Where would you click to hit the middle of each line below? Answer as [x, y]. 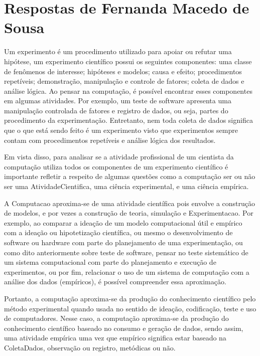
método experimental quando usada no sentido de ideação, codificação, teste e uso [130, 308]
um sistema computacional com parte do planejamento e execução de [110, 262]
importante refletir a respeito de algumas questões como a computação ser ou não [130, 176]
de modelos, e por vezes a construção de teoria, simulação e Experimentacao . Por [129, 213]
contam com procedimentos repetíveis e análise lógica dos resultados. [110, 140]
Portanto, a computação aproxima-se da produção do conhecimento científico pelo [130, 298]
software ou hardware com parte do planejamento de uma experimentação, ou [123, 242]
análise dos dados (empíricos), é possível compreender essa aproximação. [115, 282]
